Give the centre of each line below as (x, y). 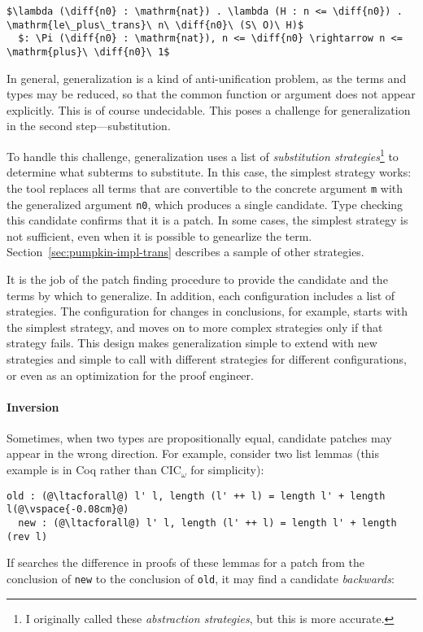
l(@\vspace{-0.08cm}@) (68, 510)
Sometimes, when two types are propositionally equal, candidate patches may (199, 437)
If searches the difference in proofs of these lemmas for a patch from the (185, 562)
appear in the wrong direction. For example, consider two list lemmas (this (193, 453)
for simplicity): (227, 470)
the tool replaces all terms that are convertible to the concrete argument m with (205, 187)
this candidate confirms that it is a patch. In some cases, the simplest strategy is (207, 220)
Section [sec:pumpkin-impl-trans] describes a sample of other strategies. (185, 252)
